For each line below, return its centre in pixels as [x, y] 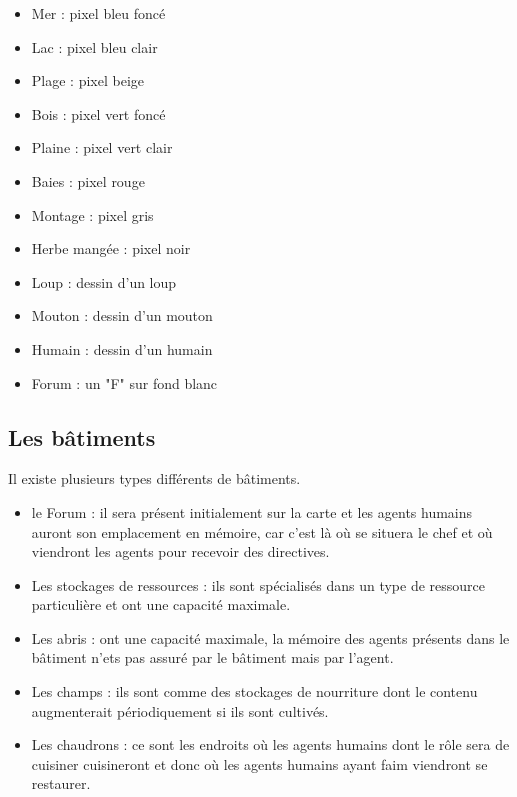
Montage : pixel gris [92, 214]
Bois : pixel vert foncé [98, 113]
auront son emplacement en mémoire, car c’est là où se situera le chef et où [262, 531]
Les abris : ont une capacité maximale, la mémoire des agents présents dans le [270, 637]
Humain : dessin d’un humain [122, 348]
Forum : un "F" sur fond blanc [124, 382]
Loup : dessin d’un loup [104, 281]
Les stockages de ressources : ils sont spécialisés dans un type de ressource [258, 584]
